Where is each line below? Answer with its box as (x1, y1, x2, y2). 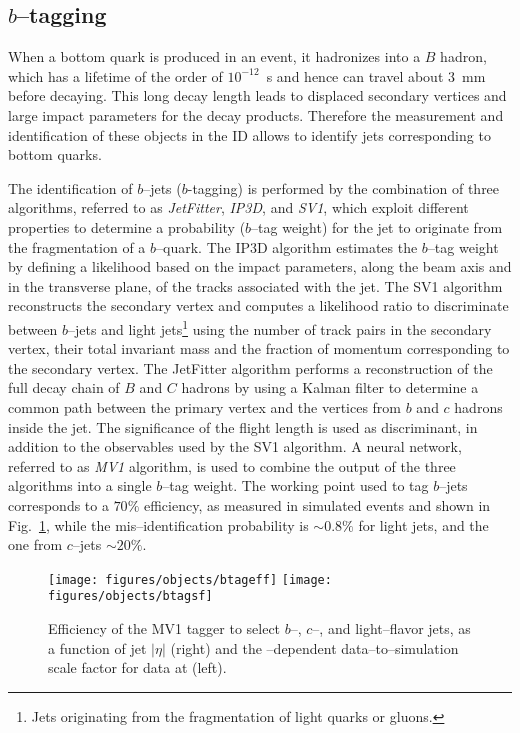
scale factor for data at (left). (48, 657, 227, 678)
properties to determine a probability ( (8, 216, 246, 237)
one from (8, 534, 63, 555)
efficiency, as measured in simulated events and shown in (143, 494, 491, 515)
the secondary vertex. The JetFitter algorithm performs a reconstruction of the (8, 357, 493, 378)
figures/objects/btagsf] (48, 589, 213, 604)
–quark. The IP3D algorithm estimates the (156, 236, 418, 257)
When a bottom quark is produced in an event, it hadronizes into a (8, 46, 421, 67)
